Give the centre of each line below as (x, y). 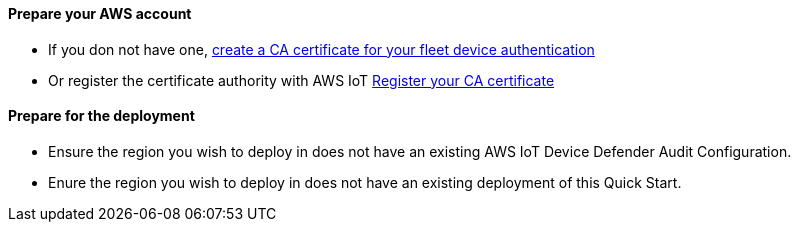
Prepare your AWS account (100, 13)
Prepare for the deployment (101, 116)
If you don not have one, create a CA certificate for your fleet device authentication (321, 49)
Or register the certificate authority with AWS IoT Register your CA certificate (301, 80)
